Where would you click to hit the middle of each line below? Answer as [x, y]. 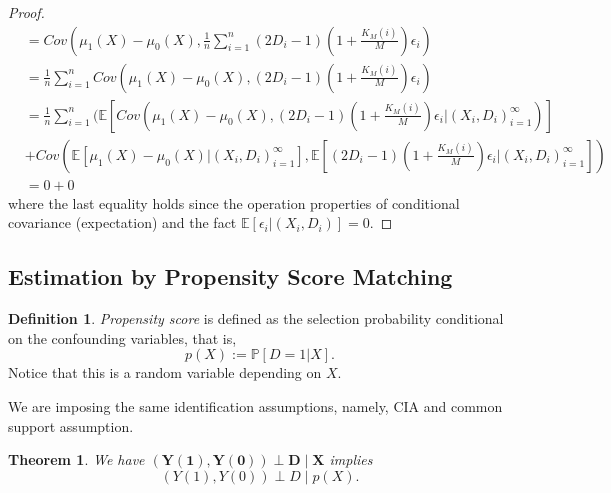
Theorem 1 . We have [76, 459]
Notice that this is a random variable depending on [165, 372]
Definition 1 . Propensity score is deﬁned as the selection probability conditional [256, 318]
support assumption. [71, 425]
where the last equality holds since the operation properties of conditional [234, 202]
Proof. [26, 12]
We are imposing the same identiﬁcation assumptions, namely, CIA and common [255, 405]
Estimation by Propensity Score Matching [230, 276]
